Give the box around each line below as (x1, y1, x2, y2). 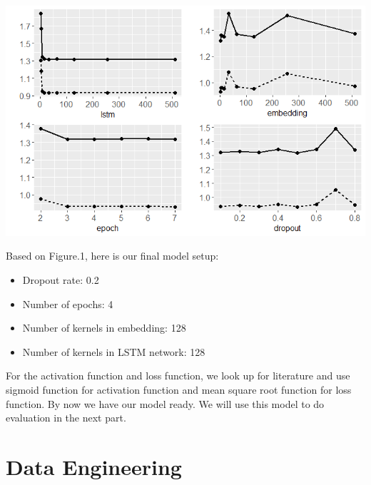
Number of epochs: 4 (22, 296, 113, 311)
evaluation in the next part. (6, 410, 126, 425)
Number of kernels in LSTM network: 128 (22, 344, 205, 359)
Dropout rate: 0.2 (22, 272, 99, 287)
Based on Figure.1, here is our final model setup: (6, 248, 219, 263)
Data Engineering (6, 451, 182, 481)
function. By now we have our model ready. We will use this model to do (6, 396, 325, 411)
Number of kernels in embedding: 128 (22, 320, 186, 335)
